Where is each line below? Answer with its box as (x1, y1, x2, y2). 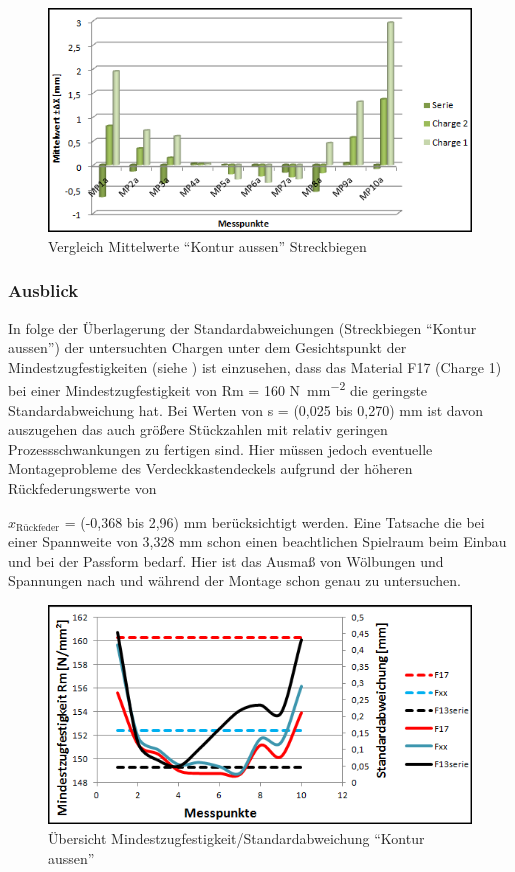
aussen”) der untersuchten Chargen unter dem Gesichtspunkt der (8, 337, 407, 358)
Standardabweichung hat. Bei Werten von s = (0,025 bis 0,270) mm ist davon (8, 399, 483, 420)
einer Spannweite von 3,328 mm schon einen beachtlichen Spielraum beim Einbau (8, 531, 507, 552)
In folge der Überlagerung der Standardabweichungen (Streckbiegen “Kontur (8, 317, 477, 338)
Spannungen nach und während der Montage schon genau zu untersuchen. (8, 570, 461, 591)
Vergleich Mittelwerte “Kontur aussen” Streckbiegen (48, 235, 367, 256)
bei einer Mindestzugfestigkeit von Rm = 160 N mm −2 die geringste (8, 377, 428, 401)
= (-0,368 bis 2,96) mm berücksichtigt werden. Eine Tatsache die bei (64, 511, 485, 532)
